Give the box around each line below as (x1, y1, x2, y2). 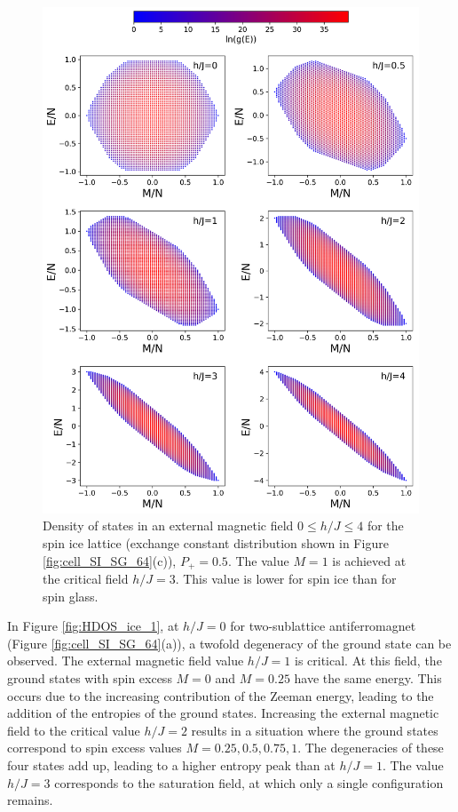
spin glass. (43, 586, 99, 605)
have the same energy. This (294, 668, 442, 687)
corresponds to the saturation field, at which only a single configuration (54, 773, 444, 792)
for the (367, 516, 404, 535)
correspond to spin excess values (7, 738, 182, 757)
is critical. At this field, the (294, 651, 442, 670)
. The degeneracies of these (297, 738, 444, 757)
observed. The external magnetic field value (7, 651, 244, 670)
